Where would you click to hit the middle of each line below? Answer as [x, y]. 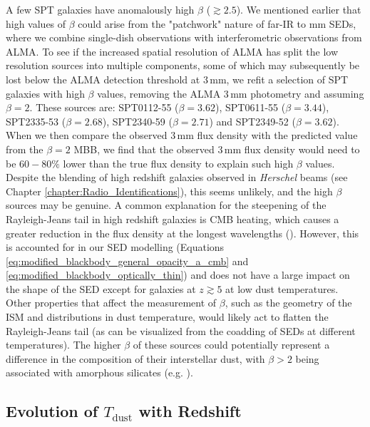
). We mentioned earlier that [299, 9]
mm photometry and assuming [297, 93]
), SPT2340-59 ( [137, 121]
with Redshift [190, 411]
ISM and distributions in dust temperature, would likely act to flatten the [167, 317]
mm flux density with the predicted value [267, 135]
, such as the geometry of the [288, 303]
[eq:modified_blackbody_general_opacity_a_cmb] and [127, 261]
